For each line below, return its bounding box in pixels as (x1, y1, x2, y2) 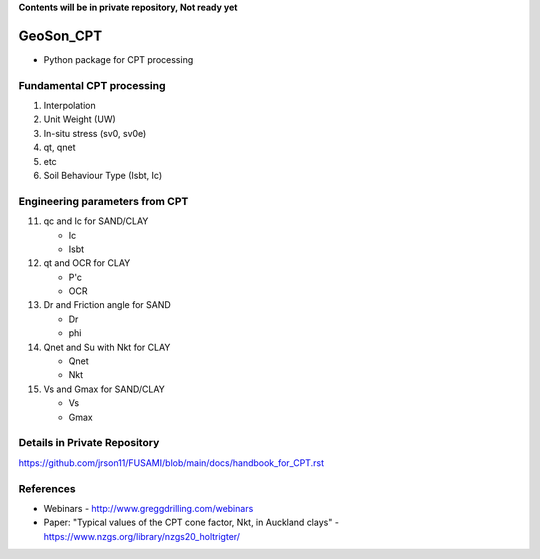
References (18, 481, 76, 495)
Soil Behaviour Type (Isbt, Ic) (43, 170, 163, 181)
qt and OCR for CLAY (43, 257, 131, 269)
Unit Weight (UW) (43, 113, 117, 125)
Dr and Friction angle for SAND (43, 299, 172, 311)
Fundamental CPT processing (18, 78, 166, 92)
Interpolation (43, 100, 96, 112)
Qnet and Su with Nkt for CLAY (43, 341, 171, 353)
